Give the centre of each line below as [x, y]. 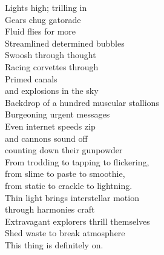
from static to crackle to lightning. [69, 185]
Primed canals [31, 78]
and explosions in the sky [52, 91]
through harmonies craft [50, 209]
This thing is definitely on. [54, 244]
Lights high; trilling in [46, 7]
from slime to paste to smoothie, [65, 174]
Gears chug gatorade [43, 19]
